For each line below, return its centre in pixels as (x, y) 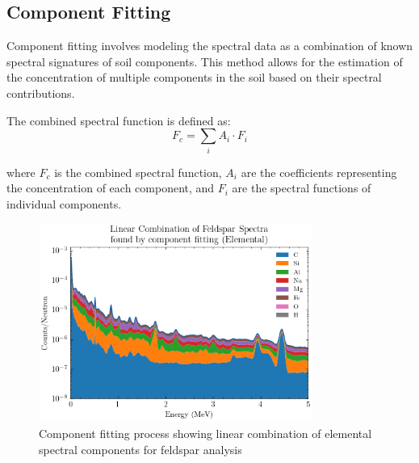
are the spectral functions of (302, 188)
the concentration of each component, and (111, 188)
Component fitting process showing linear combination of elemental (205, 433)
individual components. (64, 203)
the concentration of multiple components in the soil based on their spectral (194, 77)
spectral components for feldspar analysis (140, 449)
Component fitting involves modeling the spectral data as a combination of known (210, 46)
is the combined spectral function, (138, 172)
